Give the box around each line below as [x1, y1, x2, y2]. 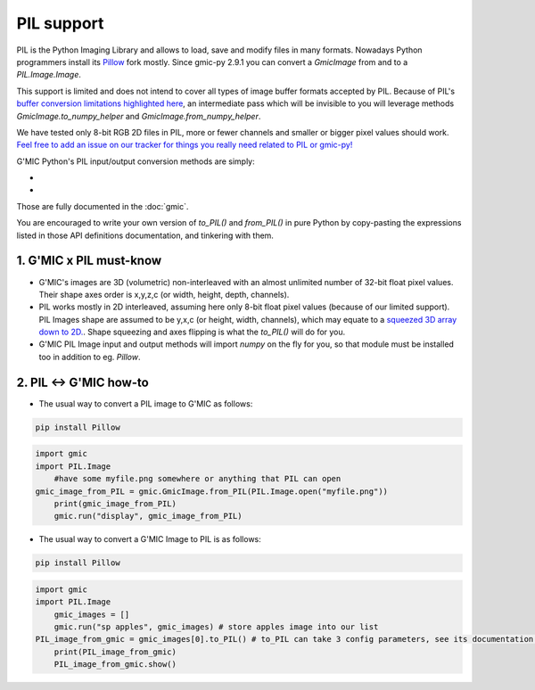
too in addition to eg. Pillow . [38, 351, 142, 362]
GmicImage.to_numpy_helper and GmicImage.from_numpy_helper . [16, 111, 261, 121]
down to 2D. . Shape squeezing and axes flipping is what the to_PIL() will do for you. [38, 326, 346, 338]
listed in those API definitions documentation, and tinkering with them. [16, 230, 274, 241]
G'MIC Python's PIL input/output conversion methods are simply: [16, 156, 256, 167]
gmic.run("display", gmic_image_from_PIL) [53, 511, 243, 522]
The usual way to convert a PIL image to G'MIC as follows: [38, 398, 253, 409]
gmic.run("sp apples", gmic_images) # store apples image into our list [53, 622, 379, 632]
